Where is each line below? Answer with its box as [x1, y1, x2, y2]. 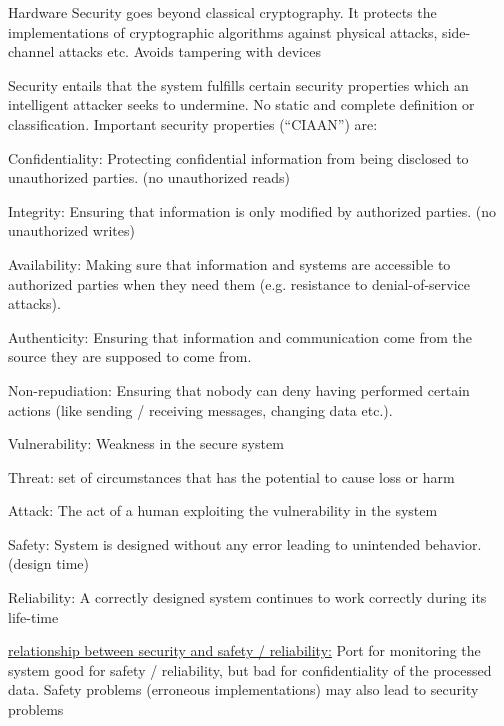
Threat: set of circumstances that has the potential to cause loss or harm [8, 466, 455, 487]
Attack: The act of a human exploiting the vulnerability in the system [8, 500, 438, 521]
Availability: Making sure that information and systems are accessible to [8, 253, 451, 274]
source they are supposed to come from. [8, 346, 252, 367]
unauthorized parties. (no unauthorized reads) [8, 167, 290, 188]
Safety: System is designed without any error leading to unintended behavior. [8, 533, 482, 554]
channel [8, 41, 55, 62]
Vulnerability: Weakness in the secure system [8, 433, 284, 454]
